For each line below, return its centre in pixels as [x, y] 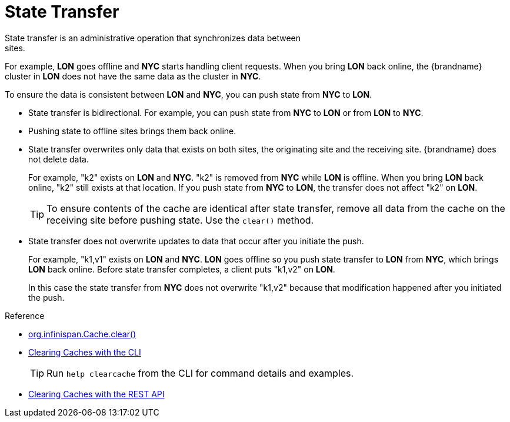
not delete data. [59, 159]
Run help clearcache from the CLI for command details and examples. [200, 373]
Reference [25, 315]
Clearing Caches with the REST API [96, 394]
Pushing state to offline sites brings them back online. [132, 131]
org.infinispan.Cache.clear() [82, 334]
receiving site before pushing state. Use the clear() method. [180, 220]
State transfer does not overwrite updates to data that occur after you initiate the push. [196, 241]
